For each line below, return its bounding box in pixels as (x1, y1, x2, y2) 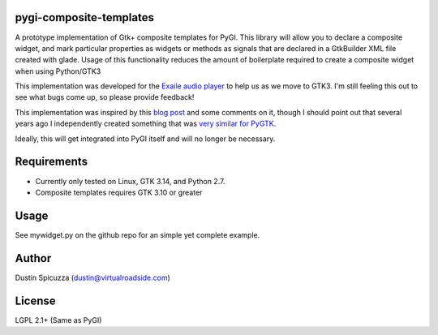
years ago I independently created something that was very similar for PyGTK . (15, 118, 277, 129)
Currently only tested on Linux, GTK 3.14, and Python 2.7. (35, 176, 225, 186)
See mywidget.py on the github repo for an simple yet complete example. (15, 230, 260, 239)
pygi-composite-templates (15, 11, 154, 24)
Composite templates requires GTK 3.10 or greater (35, 187, 203, 197)
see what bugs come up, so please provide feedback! (15, 92, 195, 102)
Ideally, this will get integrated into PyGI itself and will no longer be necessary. (15, 134, 276, 144)
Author (15, 251, 52, 265)
